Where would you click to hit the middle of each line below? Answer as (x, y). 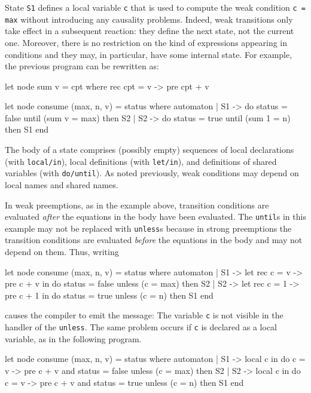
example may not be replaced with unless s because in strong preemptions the (148, 228)
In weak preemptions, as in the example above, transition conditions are (137, 205)
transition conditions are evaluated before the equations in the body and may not (154, 240)
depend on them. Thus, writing (62, 252)
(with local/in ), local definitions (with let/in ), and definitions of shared (141, 161)
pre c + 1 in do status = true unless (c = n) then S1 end (109, 295)
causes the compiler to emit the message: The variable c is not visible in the (144, 315)
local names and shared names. (62, 184)
